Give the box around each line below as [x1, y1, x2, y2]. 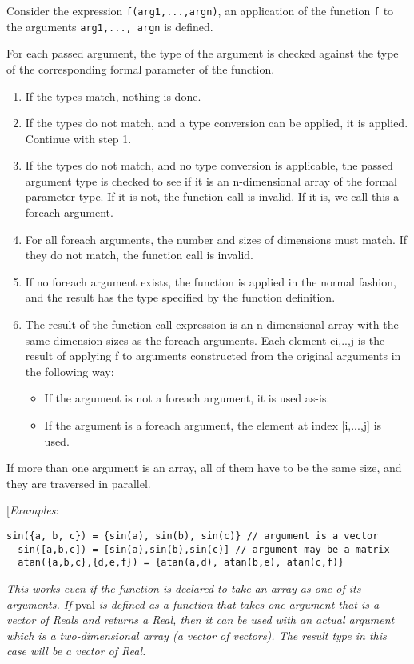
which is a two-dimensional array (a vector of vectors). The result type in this [6, 626, 387, 643]
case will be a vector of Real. [6, 642, 146, 659]
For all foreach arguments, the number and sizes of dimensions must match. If [25, 230, 407, 247]
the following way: [25, 362, 114, 379]
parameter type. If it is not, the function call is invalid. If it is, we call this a [25, 188, 400, 205]
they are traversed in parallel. [6, 474, 151, 491]
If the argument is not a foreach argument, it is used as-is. [44, 390, 330, 406]
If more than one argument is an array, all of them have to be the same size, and [6, 459, 402, 476]
